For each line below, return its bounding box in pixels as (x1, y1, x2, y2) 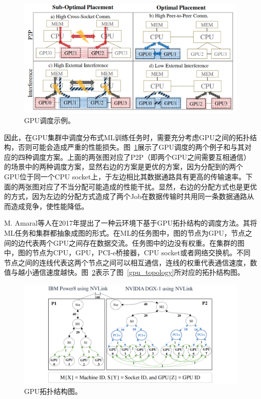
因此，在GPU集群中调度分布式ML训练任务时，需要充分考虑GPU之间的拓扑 (4, 132, 250, 142)
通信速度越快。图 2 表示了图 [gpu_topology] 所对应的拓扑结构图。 (32, 267, 244, 277)
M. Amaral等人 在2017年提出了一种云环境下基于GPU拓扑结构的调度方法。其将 (4, 218, 257, 228)
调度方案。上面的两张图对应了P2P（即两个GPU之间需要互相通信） (32, 151, 251, 162)
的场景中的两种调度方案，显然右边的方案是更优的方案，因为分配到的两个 (4, 161, 243, 172)
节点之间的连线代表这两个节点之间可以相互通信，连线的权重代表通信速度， (4, 257, 250, 267)
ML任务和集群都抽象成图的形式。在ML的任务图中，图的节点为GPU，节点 (4, 227, 245, 238)
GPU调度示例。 (24, 115, 75, 125)
